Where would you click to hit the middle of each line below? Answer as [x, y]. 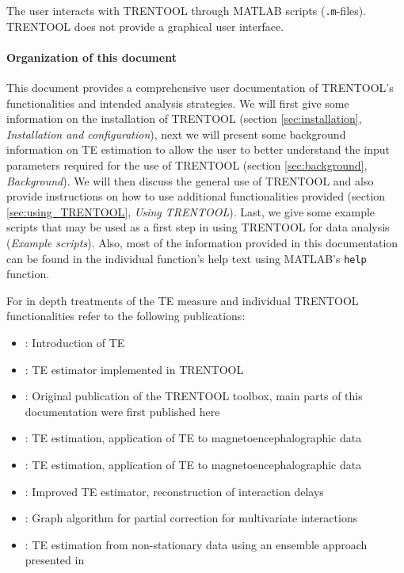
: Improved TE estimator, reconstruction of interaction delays [174, 491]
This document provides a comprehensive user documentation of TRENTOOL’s [200, 88]
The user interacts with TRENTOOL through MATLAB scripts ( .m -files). [187, 10]
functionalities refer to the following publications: [126, 316]
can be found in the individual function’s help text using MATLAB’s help [187, 258]
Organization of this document [91, 57]
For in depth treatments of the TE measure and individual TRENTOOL [183, 300]
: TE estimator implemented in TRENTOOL [134, 369]
